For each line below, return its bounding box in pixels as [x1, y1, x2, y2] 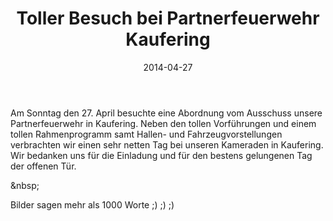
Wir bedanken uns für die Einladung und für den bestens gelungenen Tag [10, 149, 313, 161]
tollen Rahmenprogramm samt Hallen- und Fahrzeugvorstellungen [10, 128, 283, 140]
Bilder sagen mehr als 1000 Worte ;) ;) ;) [10, 198, 175, 211]
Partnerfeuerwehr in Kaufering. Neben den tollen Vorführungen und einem [10, 117, 317, 129]
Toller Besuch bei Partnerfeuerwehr [16, 7, 320, 30]
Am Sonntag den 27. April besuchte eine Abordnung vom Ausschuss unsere [10, 107, 323, 119]
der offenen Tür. [10, 160, 77, 172]
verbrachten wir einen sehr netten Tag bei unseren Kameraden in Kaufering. [10, 138, 324, 151]
